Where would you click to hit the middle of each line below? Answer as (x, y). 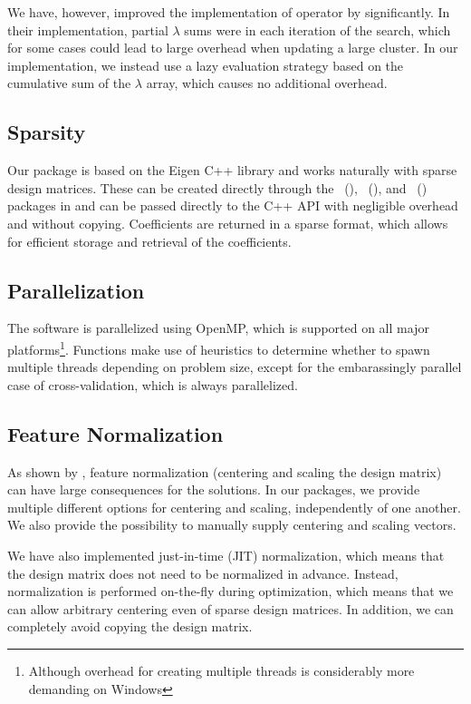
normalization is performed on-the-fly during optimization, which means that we (231, 591)
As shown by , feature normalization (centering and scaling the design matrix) (225, 471)
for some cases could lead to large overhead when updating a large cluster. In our (233, 48)
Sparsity (47, 132)
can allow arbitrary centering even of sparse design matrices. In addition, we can (231, 608)
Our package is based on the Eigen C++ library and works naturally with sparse (232, 170)
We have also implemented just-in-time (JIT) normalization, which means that (226, 555)
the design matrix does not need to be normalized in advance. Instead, (203, 573)
